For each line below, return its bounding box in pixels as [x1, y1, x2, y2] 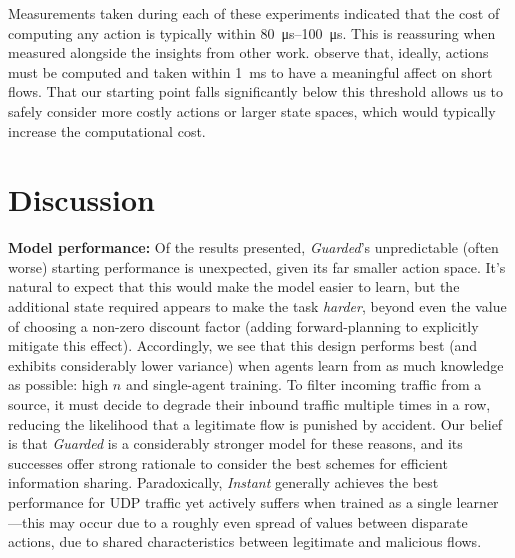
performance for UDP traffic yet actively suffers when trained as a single [8, 492, 452, 512]
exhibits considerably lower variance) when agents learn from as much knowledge [8, 354, 504, 375]
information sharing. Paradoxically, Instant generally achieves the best [8, 472, 439, 493]
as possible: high [8, 374, 109, 395]
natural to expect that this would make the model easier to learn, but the [8, 276, 460, 297]
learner [456, 492, 499, 512]
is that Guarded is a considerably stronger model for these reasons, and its [8, 433, 463, 454]
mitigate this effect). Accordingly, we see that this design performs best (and [8, 335, 478, 356]
